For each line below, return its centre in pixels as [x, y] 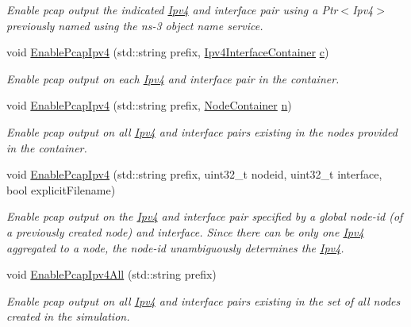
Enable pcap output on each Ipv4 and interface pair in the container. [173, 78]
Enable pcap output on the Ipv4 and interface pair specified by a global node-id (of [205, 216]
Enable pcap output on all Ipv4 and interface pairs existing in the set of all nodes [204, 300]
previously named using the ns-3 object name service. [135, 25]
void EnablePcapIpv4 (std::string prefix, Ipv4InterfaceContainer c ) [168, 52]
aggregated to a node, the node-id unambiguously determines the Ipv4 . [175, 247]
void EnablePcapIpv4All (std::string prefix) [111, 274]
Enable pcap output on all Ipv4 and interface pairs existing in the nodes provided [202, 131]
